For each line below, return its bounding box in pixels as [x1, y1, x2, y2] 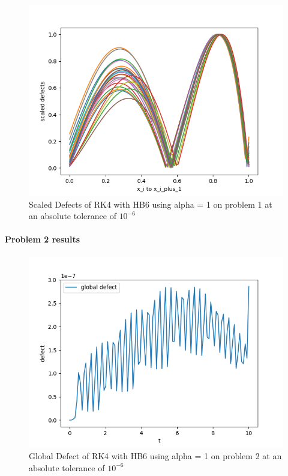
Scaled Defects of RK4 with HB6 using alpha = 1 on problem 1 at [29, 197, 272, 210]
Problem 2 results [5, 233, 80, 246]
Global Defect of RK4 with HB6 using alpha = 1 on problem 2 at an [29, 450, 282, 462]
